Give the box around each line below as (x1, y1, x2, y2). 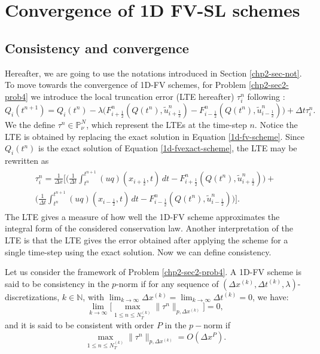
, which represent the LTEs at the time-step (86, 118, 247, 130)
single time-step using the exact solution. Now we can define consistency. (5, 245, 272, 258)
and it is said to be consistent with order (5, 319, 154, 331)
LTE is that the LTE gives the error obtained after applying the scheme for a (5, 233, 288, 246)
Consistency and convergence (5, 38, 189, 57)
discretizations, (5, 290, 60, 303)
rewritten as (5, 154, 49, 166)
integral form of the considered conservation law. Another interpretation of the (5, 222, 293, 234)
